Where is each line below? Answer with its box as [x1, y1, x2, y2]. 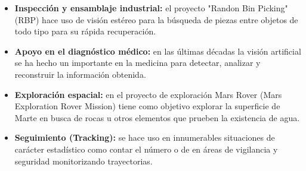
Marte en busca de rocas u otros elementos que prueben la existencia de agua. [14, 111, 300, 123]
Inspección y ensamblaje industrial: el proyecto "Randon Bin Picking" [14, 2, 288, 14]
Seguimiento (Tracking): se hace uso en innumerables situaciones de [14, 131, 275, 144]
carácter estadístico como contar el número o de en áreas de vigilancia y [14, 142, 278, 155]
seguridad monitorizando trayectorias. [14, 154, 153, 167]
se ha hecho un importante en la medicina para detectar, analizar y [14, 56, 261, 69]
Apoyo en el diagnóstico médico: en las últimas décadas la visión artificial [14, 45, 301, 57]
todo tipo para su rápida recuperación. [14, 25, 156, 37]
